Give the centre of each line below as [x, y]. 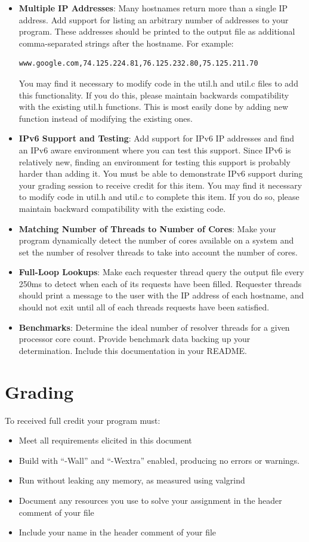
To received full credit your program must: [83, 420]
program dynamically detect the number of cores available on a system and [156, 240]
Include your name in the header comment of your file [118, 532]
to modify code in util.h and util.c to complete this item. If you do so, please [159, 197]
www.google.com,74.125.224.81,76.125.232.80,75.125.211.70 [138, 64]
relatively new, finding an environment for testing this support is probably [154, 161]
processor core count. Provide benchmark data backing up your [135, 339]
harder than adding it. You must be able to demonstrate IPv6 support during [161, 173]
